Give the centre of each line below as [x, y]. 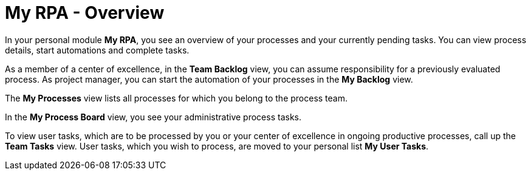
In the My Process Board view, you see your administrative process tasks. [153, 117]
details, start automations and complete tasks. [97, 50]
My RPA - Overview [85, 13]
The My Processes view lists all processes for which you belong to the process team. [176, 98]
